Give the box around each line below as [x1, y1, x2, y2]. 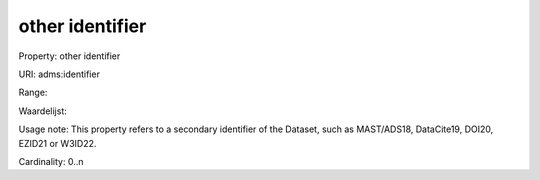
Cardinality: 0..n [18, 155, 84, 167]
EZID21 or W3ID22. [18, 137, 97, 149]
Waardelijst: [18, 105, 67, 117]
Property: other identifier [18, 50, 121, 62]
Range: [18, 86, 48, 99]
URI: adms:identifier [18, 68, 100, 80]
